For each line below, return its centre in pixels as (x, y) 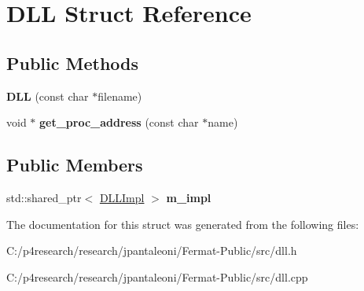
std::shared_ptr (44, 197)
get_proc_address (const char (119, 122)
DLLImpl (122, 197)
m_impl (189, 197)
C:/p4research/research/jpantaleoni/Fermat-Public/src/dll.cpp (157, 276)
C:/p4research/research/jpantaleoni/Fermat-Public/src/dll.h (152, 250)
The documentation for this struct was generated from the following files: (183, 224)
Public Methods (73, 63)
